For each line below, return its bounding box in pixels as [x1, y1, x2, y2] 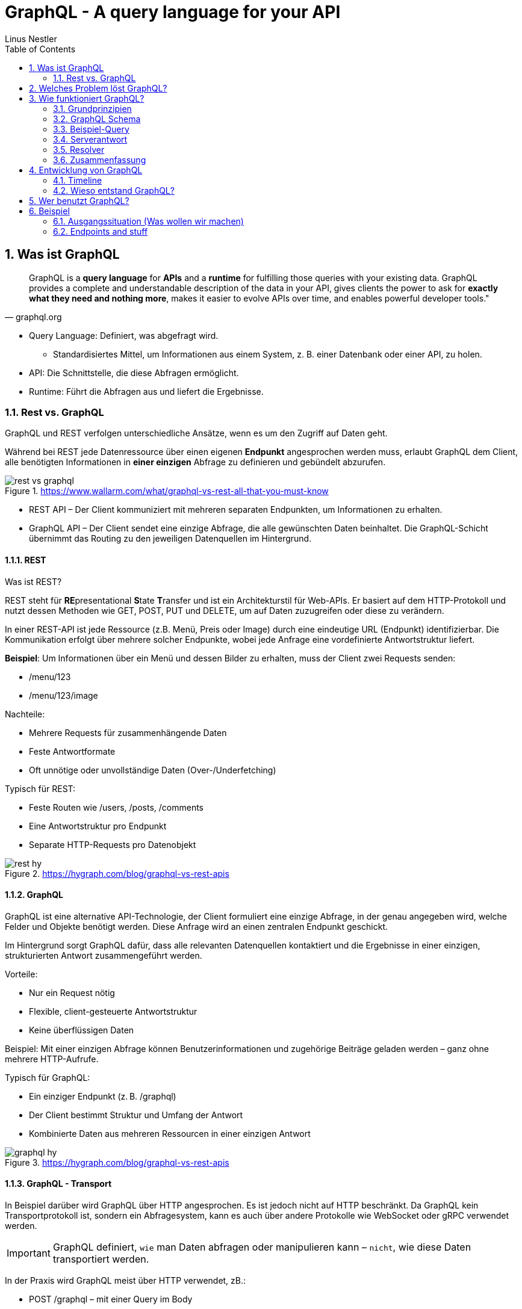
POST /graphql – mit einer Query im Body [29, 1294, 193, 1304]
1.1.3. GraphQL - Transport [5, 1178, 112, 1189]
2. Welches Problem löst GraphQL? [29, 82, 167, 93]
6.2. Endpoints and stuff [53, 226, 148, 237]
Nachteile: [5, 708, 45, 719]
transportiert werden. [52, 1253, 149, 1265]
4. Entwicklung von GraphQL [29, 164, 143, 175]
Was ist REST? [5, 576, 62, 587]
